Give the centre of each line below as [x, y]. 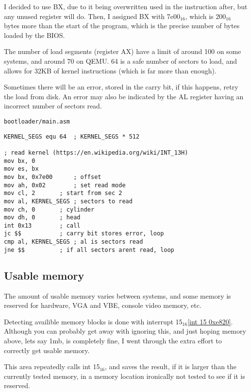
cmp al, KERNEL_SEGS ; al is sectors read [74, 242]
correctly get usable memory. [47, 350]
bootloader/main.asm [37, 121]
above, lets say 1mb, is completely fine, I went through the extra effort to [113, 341]
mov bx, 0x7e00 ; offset [53, 177]
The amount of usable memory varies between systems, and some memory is [117, 295]
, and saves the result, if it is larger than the [171, 366]
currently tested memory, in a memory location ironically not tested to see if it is [125, 376]
